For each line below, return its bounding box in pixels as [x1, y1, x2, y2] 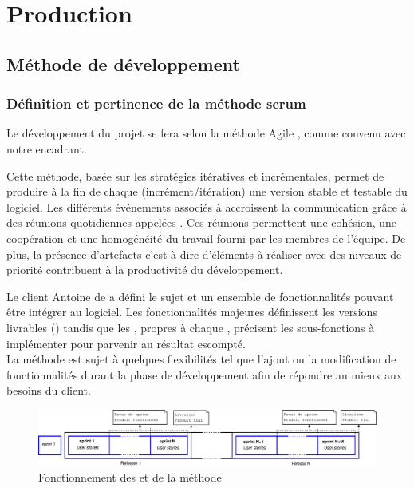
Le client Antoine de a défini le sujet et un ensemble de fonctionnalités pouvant [6, 288, 394, 304]
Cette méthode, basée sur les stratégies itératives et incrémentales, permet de [6, 167, 384, 184]
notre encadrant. [6, 140, 87, 157]
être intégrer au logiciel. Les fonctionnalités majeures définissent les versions [6, 304, 377, 320]
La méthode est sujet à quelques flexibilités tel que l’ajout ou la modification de [6, 351, 396, 367]
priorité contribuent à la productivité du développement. [6, 261, 283, 278]
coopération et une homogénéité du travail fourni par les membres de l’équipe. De [6, 229, 406, 246]
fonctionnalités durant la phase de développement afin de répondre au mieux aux [6, 366, 403, 383]
